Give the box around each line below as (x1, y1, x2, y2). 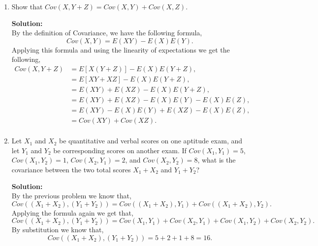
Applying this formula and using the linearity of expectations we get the (11, 44, 230, 55)
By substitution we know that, (11, 224, 104, 235)
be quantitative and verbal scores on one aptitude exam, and (59, 136, 243, 146)
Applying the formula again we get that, (11, 207, 133, 218)
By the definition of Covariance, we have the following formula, (11, 27, 202, 38)
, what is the (197, 155, 236, 165)
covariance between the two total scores (11, 164, 131, 174)
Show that (11, 1, 43, 11)
